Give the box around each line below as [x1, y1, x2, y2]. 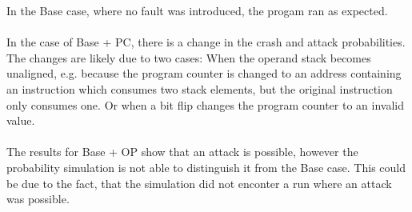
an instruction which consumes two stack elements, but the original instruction [6, 80, 393, 97]
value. [6, 112, 35, 129]
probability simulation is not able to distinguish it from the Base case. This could [6, 158, 406, 175]
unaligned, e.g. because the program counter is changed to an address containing [6, 65, 402, 82]
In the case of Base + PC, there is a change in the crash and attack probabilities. [6, 34, 406, 50]
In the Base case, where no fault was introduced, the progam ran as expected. [6, 2, 388, 18]
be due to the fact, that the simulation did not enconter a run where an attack [6, 174, 392, 191]
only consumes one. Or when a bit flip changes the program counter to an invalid [6, 96, 404, 113]
